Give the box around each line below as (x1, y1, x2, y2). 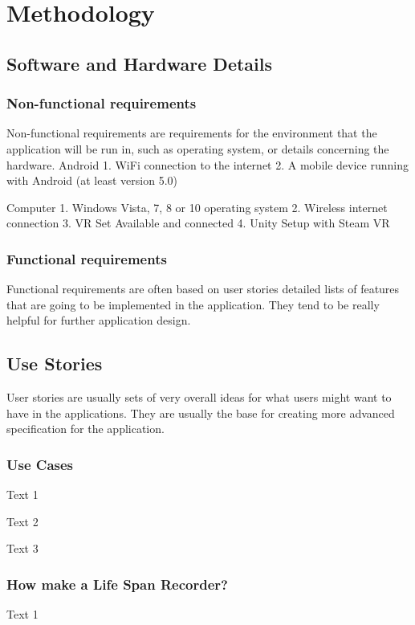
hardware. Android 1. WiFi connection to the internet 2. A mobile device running (6, 156, 409, 173)
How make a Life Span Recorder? (6, 574, 228, 594)
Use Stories (6, 351, 103, 376)
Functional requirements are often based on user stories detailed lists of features (6, 280, 400, 297)
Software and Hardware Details (6, 51, 273, 76)
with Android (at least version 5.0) (6, 172, 177, 189)
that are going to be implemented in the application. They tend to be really (6, 296, 380, 312)
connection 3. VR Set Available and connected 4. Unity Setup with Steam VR (6, 214, 390, 231)
